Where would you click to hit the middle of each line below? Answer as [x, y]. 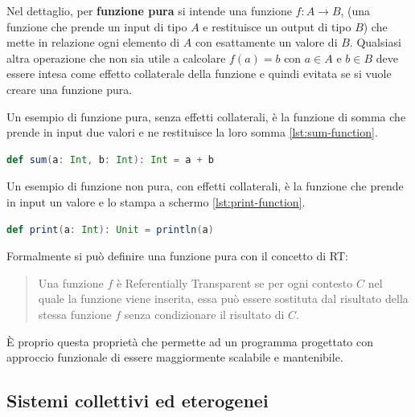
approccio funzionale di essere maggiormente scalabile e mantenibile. [175, 357]
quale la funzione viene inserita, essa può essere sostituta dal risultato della [223, 298]
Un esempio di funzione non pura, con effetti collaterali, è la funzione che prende [205, 186]
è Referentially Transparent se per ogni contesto [234, 282]
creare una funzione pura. [70, 89]
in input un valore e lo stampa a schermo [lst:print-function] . [156, 201]
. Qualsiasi [375, 42]
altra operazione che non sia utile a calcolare [116, 57]
